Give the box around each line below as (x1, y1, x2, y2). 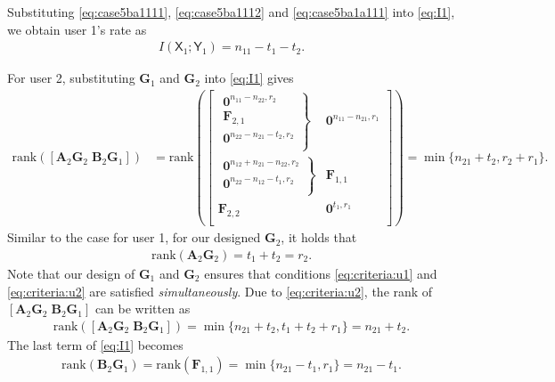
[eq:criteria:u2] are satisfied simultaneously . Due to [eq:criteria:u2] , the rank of (7, 281, 433, 300)
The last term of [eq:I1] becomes (7, 335, 184, 354)
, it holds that (281, 228, 357, 247)
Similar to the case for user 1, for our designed (7, 228, 261, 247)
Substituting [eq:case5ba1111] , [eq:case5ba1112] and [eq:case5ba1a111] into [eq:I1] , (7, 3, 455, 20)
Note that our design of (7, 264, 135, 282)
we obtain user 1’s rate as (7, 20, 147, 38)
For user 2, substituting (7, 69, 135, 87)
